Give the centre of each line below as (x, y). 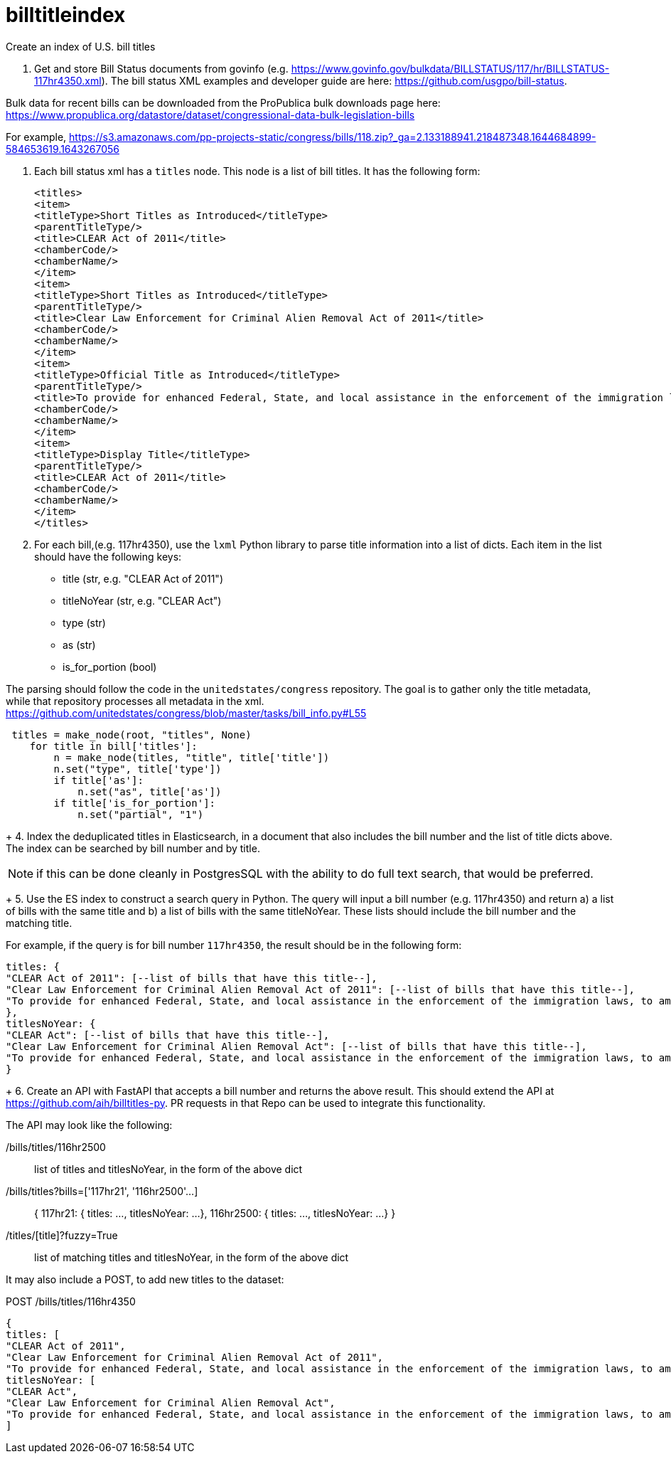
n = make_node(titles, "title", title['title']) (192, 757)
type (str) (84, 622)
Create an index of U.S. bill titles (81, 46)
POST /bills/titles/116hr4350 (71, 1301)
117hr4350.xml (68, 80)
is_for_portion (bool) (110, 667)
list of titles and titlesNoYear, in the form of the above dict (168, 1169)
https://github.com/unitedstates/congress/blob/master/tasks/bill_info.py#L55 (186, 713)
